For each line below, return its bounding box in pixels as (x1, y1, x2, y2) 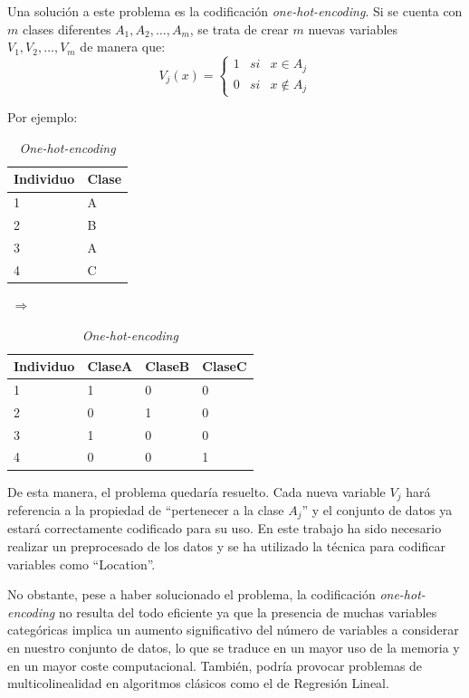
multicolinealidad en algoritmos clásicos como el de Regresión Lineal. (7, 674, 389, 693)
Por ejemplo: (7, 108, 78, 127)
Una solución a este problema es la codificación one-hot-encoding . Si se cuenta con (7, 2, 463, 20)
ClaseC (202, 357, 247, 376)
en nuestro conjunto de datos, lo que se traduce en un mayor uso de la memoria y (7, 638, 460, 657)
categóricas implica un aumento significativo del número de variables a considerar (7, 620, 459, 639)
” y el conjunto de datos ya (301, 501, 453, 520)
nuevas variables (308, 19, 398, 38)
